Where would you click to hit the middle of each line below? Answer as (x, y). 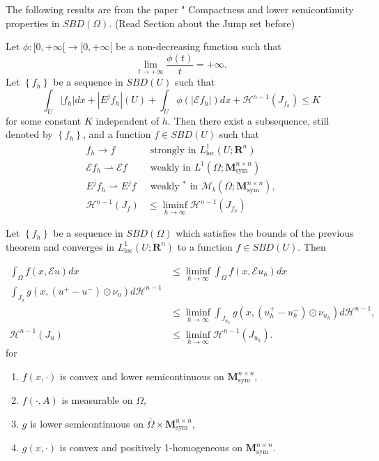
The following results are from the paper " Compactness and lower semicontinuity (180, 9)
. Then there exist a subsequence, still (248, 120)
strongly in (173, 150)
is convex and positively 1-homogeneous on (151, 447)
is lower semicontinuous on (87, 423)
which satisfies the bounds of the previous (265, 233)
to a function (205, 246)
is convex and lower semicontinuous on (142, 376)
